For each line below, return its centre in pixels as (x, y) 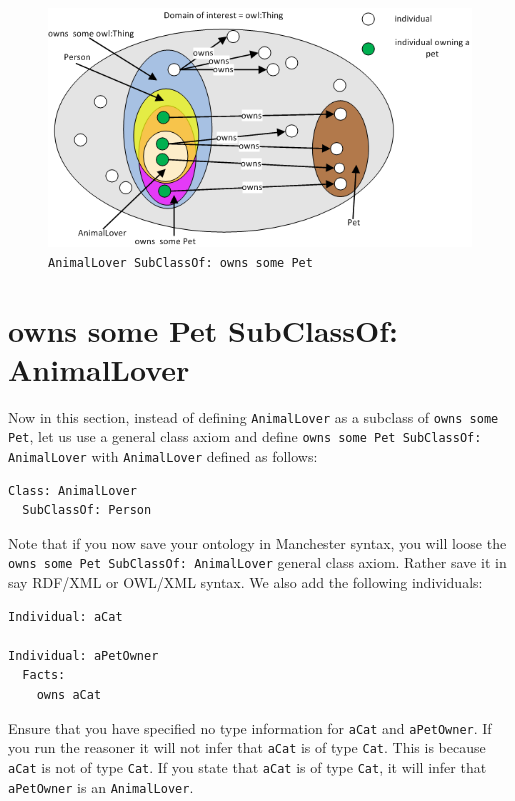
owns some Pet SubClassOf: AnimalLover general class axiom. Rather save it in (257, 562)
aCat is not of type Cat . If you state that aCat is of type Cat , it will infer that (247, 766)
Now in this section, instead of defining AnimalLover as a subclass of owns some (253, 416)
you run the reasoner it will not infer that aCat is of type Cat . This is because (247, 747)
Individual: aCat (65, 616)
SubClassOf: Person (87, 510)
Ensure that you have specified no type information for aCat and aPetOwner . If (250, 727)
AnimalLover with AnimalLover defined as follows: (163, 455)
